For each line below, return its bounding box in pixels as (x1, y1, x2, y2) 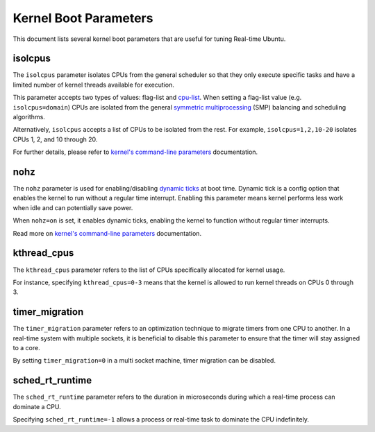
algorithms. (12, 113, 45, 121)
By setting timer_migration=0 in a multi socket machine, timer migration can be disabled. (12, 356, 276, 365)
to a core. (12, 344, 41, 352)
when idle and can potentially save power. (12, 203, 133, 211)
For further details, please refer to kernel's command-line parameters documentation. (12, 148, 258, 156)
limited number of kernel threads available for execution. (12, 80, 175, 89)
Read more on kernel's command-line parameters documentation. (12, 229, 201, 237)
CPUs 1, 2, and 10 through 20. (12, 135, 98, 144)
